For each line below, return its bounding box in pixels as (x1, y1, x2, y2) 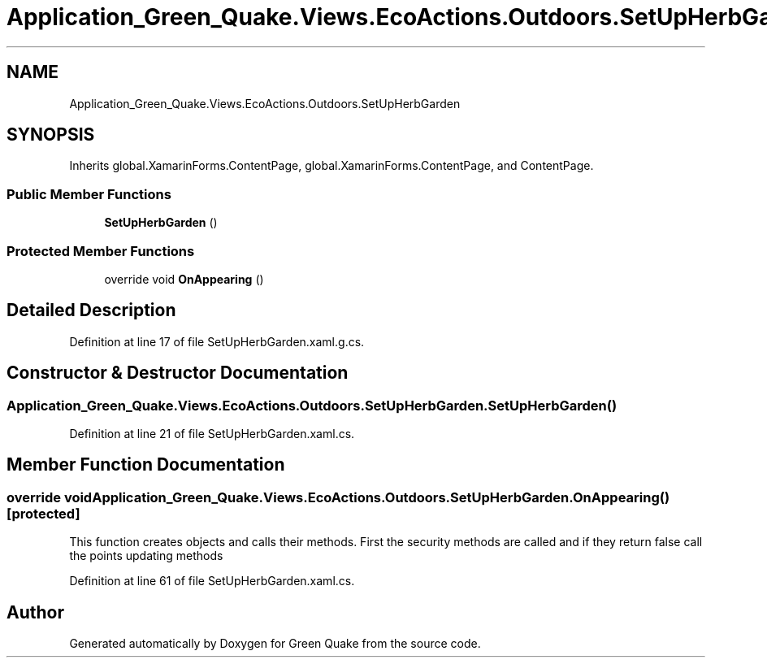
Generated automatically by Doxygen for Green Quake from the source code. (69, 636, 481, 651)
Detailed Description (6, 300, 176, 321)
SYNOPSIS (6, 124, 95, 145)
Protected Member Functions (6, 242, 195, 259)
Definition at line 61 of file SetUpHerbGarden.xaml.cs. (69, 574, 355, 588)
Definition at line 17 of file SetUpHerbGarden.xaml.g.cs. (69, 334, 365, 349)
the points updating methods (69, 549, 223, 563)
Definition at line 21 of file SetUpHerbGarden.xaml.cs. (69, 427, 355, 440)
